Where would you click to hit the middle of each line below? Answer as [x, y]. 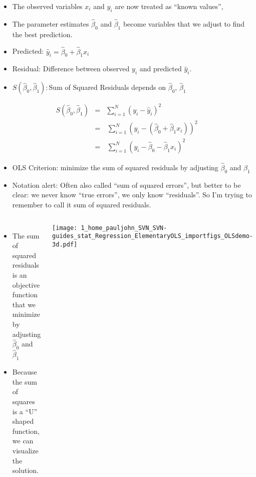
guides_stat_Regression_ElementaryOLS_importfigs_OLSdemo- [153, 236]
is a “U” [25, 411]
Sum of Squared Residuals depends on [107, 87]
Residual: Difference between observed [71, 69]
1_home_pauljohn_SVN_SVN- [124, 228]
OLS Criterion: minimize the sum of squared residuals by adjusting [115, 167]
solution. [26, 470]
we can [23, 441]
